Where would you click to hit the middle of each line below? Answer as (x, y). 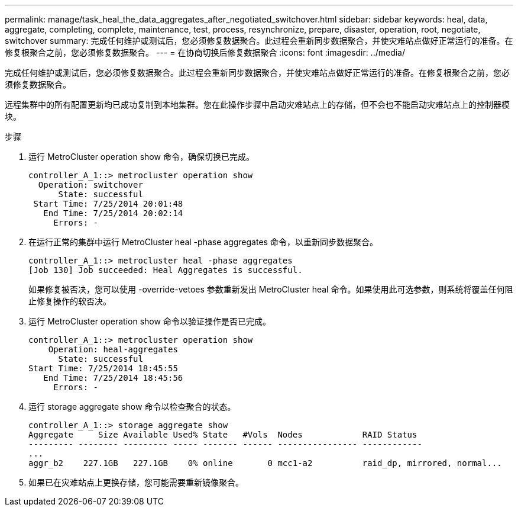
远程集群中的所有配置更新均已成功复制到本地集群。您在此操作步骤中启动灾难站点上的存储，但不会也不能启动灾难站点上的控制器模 (257, 105)
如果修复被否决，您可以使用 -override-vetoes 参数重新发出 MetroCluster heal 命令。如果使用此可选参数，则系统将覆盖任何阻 (271, 289)
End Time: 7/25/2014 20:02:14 (113, 213)
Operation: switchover (90, 185)
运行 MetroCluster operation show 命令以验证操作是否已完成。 (150, 321)
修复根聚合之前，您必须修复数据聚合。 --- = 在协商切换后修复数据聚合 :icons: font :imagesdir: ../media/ (205, 52)
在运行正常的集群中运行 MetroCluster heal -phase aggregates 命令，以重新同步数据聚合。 (203, 242)
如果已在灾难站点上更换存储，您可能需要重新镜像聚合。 (136, 482)
